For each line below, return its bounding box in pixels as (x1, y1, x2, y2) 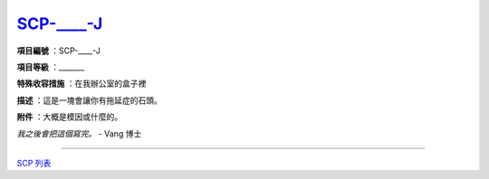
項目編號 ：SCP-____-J (16, 45, 101, 56)
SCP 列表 (16, 157, 52, 168)
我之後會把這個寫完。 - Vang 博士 (16, 127, 142, 139)
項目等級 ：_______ (16, 61, 85, 72)
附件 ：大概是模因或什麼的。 (16, 111, 122, 122)
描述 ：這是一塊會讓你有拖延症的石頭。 (16, 95, 162, 106)
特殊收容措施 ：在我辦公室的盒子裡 (16, 78, 147, 89)
